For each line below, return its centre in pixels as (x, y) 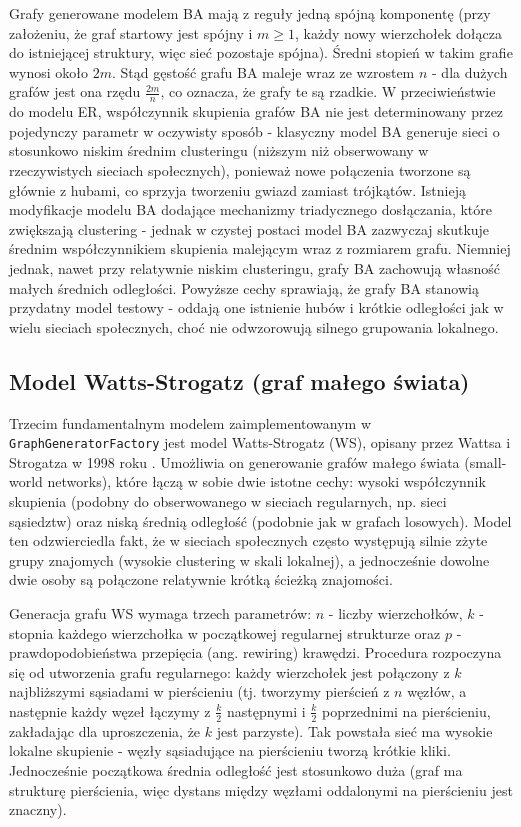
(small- (485, 461)
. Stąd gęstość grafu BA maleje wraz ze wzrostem (263, 71)
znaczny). (38, 809)
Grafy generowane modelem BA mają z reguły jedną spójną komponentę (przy (250, 13)
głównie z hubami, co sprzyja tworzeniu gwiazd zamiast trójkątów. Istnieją (237, 189)
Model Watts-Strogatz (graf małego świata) (239, 380)
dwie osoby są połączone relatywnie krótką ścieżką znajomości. (201, 579)
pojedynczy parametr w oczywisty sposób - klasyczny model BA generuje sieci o (254, 130)
